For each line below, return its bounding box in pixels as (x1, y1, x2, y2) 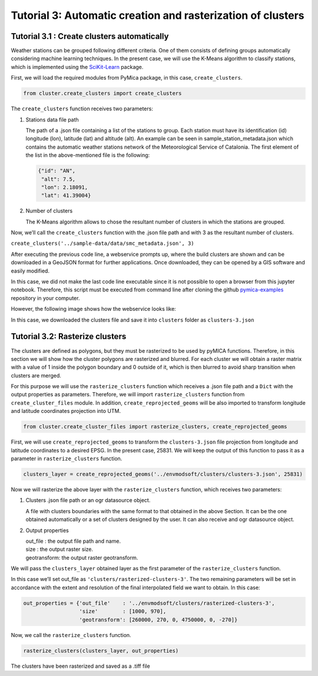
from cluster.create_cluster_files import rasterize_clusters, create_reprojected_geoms (23, 424, 288, 430)
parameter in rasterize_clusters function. (11, 455, 122, 462)
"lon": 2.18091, (41, 183, 88, 191)
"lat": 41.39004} (41, 192, 91, 199)
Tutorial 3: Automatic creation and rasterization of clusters (11, 9, 304, 22)
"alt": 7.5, (41, 176, 76, 182)
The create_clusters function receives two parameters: (11, 105, 153, 112)
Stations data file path (25, 116, 79, 123)
